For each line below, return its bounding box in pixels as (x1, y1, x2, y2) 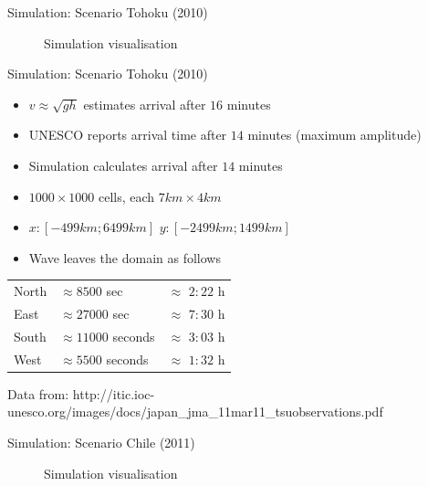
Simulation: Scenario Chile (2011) (7, 432, 195, 451)
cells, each (99, 186, 155, 206)
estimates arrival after (83, 94, 206, 113)
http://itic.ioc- (72, 384, 155, 403)
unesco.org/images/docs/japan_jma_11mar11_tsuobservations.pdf (7, 402, 383, 421)
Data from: (7, 384, 69, 403)
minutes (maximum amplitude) (247, 125, 422, 144)
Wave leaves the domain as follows (28, 248, 221, 267)
